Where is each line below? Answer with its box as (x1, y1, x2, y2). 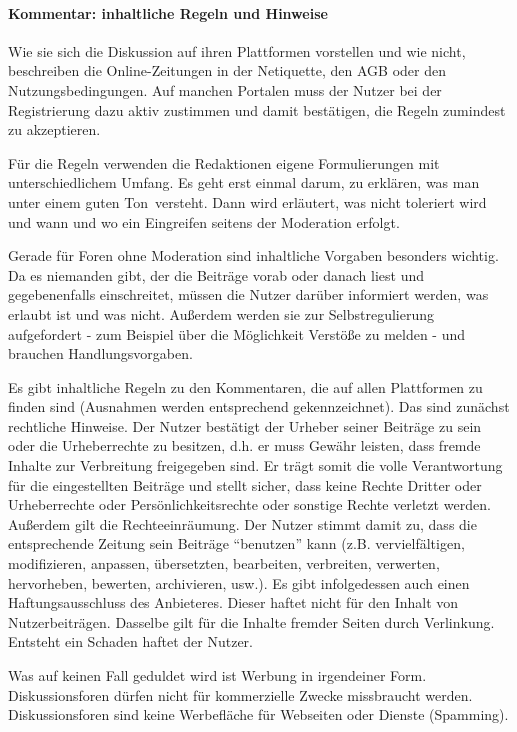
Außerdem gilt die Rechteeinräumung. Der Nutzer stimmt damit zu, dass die (8, 513, 477, 534)
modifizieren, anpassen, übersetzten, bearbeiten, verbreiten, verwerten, (8, 553, 440, 574)
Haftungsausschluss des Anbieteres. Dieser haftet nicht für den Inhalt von (8, 592, 459, 613)
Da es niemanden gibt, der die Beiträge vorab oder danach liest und (8, 264, 425, 285)
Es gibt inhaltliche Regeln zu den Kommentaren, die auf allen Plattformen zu (8, 376, 483, 397)
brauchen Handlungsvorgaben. (8, 343, 193, 364)
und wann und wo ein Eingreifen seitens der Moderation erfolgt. (8, 211, 400, 232)
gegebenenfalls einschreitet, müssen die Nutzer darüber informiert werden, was (8, 284, 489, 305)
